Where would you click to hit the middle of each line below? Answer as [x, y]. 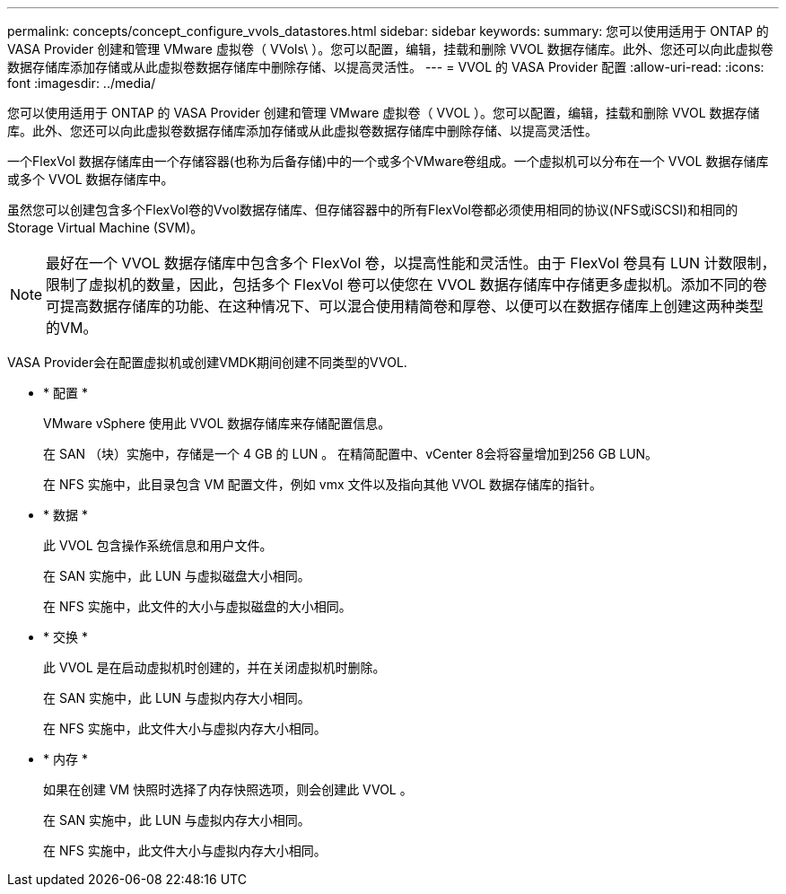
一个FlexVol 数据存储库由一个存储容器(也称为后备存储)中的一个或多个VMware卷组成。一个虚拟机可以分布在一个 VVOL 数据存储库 [388, 161]
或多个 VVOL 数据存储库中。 [91, 179]
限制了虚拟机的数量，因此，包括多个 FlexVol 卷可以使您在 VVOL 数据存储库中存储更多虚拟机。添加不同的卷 [406, 285]
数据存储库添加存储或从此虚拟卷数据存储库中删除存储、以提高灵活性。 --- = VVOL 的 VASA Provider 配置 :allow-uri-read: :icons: [386, 67]
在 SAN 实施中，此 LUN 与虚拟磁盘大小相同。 [177, 576]
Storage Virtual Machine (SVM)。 [105, 228]
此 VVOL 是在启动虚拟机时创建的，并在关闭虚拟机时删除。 [214, 667]
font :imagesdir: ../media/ [82, 83]
